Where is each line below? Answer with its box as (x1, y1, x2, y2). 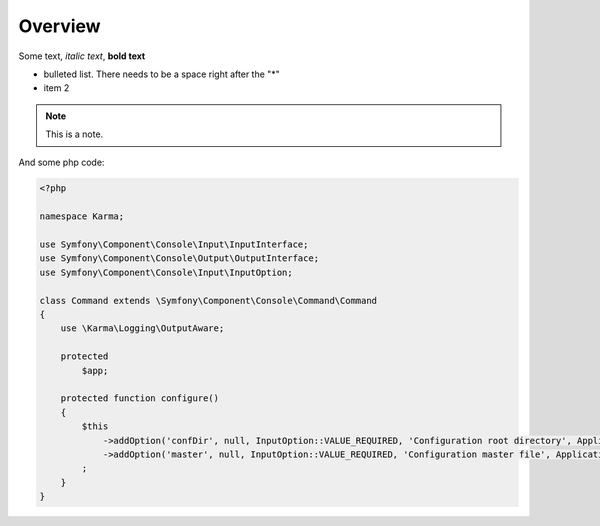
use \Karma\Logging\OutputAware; (60, 323, 225, 334)
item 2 (43, 82, 70, 94)
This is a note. (45, 128, 104, 140)
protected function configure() (60, 393, 220, 404)
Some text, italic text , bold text (18, 50, 146, 62)
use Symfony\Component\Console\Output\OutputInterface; (39, 253, 320, 264)
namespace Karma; (39, 211, 125, 222)
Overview (18, 15, 101, 37)
